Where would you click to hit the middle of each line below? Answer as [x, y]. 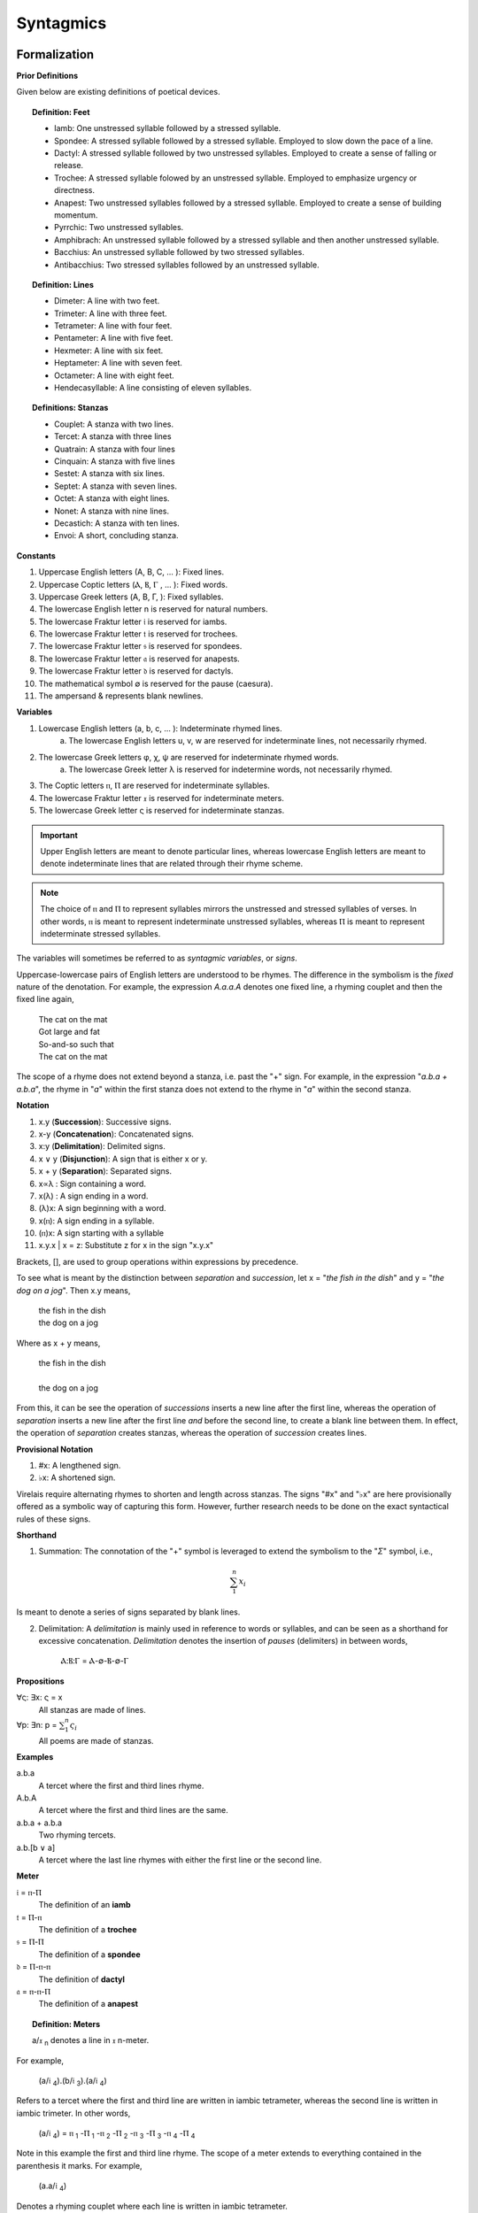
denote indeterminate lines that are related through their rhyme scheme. [172, 864]
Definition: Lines [63, 284]
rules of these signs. [54, 1519]
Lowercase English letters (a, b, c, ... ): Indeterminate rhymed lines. [160, 728]
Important [59, 835]
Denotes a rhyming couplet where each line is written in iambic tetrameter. [152, 2206]
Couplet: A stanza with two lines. [114, 424]
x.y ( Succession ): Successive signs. [105, 1122]
